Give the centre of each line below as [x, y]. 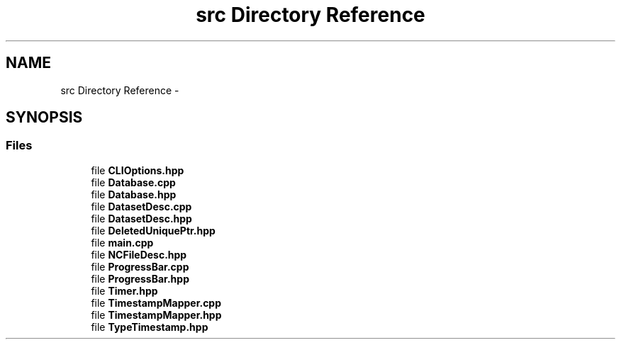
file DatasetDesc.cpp [141, 206]
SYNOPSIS [44, 118]
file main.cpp [122, 242]
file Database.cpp [133, 182]
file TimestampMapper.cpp [156, 302]
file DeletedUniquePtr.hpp [153, 230]
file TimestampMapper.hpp [156, 315]
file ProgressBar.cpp [140, 266]
